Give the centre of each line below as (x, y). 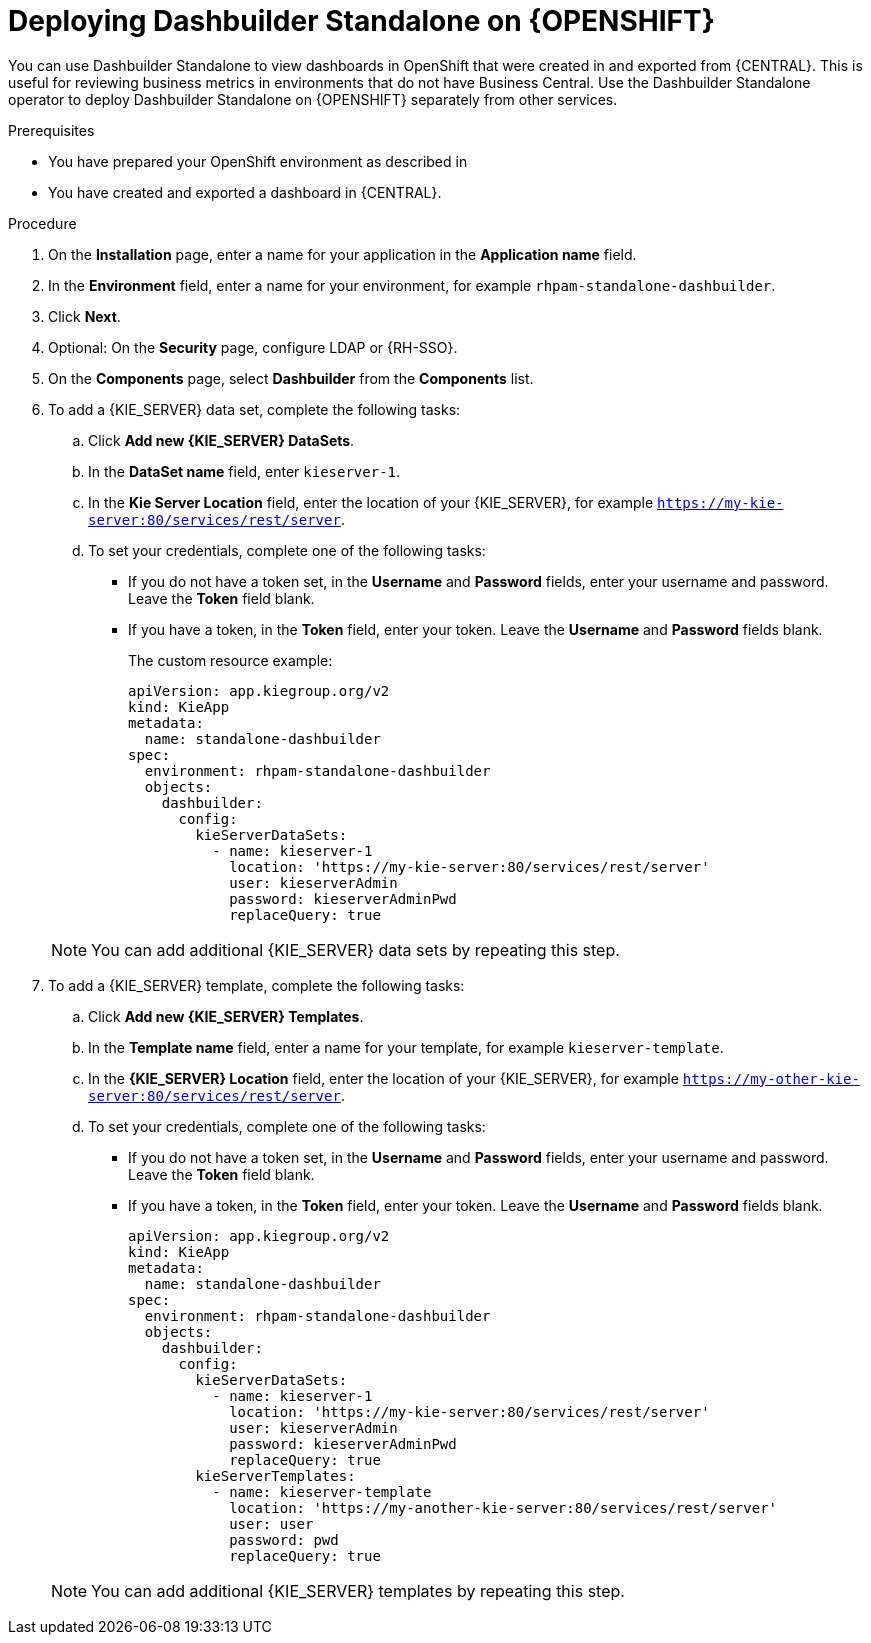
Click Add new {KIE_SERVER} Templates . (226, 1016)
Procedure (42, 223)
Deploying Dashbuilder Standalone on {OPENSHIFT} (361, 21)
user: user (271, 1523)
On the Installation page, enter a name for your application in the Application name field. (342, 254)
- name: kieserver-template (322, 1491)
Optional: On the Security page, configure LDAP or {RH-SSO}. (253, 347)
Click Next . (84, 316)
